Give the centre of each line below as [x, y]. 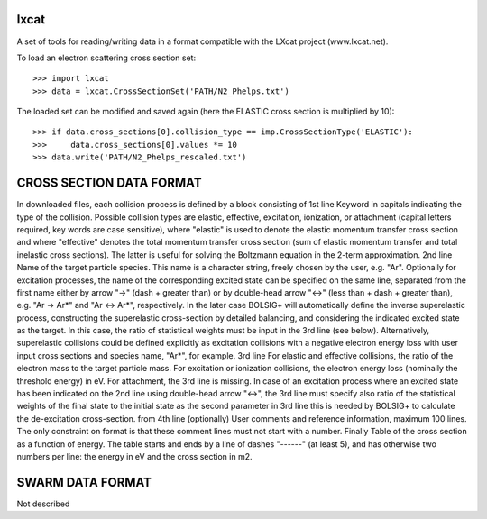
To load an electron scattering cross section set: [106, 58]
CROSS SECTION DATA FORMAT [109, 183]
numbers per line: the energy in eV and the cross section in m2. [134, 456]
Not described [43, 504]
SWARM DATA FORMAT [84, 482]
